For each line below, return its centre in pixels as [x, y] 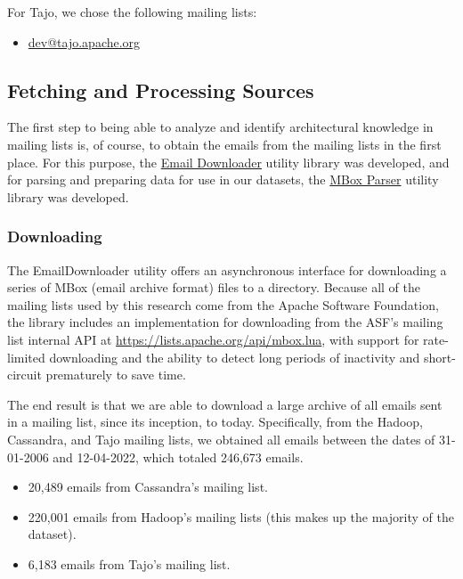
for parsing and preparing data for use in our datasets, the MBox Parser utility [223, 179]
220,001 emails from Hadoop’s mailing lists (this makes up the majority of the [241, 516]
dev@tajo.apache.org [84, 41]
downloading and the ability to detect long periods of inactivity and [235, 357]
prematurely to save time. [116, 375]
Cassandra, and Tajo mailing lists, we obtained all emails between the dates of [221, 439]
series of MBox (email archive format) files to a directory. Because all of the [214, 287]
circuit [24, 375]
